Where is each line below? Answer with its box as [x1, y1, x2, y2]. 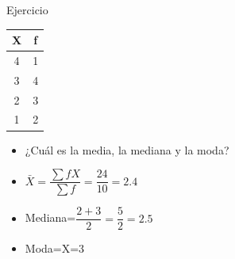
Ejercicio [6, 2, 48, 17]
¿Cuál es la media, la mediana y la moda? [25, 141, 229, 158]
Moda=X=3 [25, 240, 85, 257]
